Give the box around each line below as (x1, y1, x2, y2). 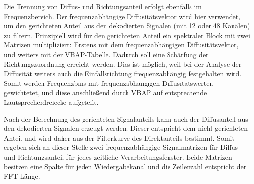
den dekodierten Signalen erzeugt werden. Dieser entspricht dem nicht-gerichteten (4, 123, 248, 133)
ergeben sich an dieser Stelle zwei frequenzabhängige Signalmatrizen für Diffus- (4, 142, 240, 152)
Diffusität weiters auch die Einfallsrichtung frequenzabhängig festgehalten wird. (4, 68, 242, 79)
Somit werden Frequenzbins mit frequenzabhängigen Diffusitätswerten (4, 78, 213, 88)
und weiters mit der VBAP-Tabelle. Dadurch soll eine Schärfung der (4, 49, 209, 59)
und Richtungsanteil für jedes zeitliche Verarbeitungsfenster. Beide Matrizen (4, 151, 232, 162)
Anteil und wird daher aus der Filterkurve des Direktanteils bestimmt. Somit (4, 132, 234, 143)
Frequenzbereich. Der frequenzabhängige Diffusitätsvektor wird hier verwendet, (4, 11, 241, 21)
